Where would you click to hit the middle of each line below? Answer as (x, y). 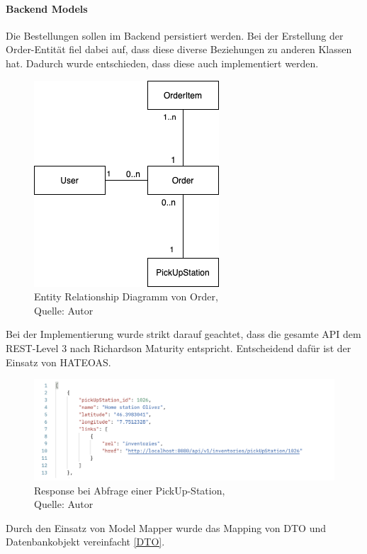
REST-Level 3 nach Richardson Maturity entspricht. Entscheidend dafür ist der (179, 347)
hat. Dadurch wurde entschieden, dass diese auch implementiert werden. (162, 63)
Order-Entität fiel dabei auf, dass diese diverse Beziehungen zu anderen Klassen (179, 49)
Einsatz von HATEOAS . (58, 362)
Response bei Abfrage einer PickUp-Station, (130, 490)
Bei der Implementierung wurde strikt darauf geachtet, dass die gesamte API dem (183, 334)
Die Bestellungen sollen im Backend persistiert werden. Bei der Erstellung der (175, 35)
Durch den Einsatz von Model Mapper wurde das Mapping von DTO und (166, 527)
